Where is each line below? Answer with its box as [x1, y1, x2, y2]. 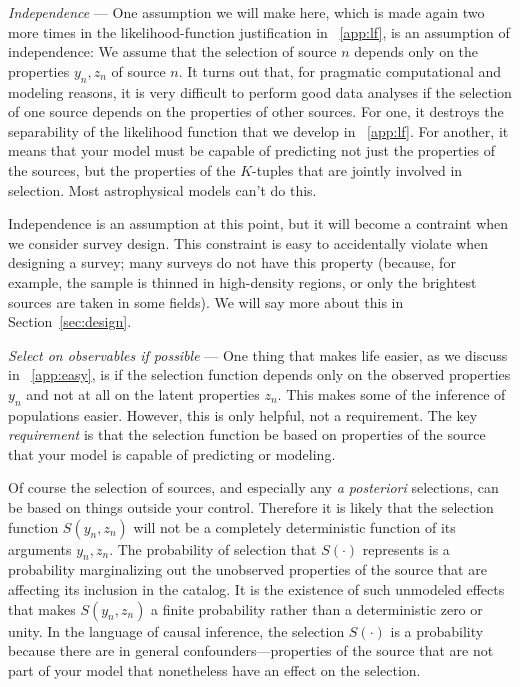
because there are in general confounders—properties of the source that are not [8, 640, 494, 661]
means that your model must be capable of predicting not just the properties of [8, 140, 495, 161]
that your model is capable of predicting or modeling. [8, 443, 336, 464]
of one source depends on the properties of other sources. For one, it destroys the [8, 101, 504, 122]
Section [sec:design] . [8, 311, 132, 332]
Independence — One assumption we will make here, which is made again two [8, 2, 485, 22]
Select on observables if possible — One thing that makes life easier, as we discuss [8, 344, 508, 365]
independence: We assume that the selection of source [8, 41, 337, 62]
